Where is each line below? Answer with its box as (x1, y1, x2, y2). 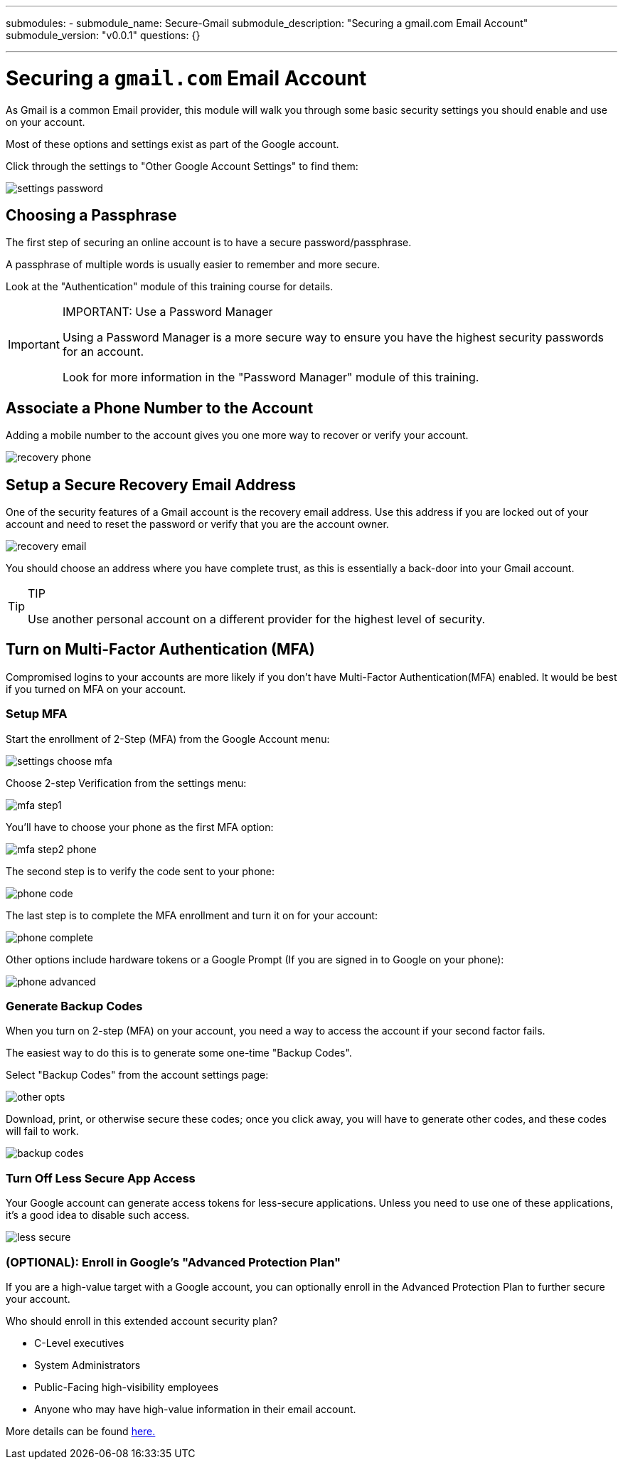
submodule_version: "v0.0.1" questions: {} (6, 29, 201, 41)
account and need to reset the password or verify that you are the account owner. (6, 518, 389, 531)
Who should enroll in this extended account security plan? (6, 1314, 278, 1327)
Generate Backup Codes (6, 999, 143, 1013)
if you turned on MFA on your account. (6, 682, 186, 695)
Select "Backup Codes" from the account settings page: (6, 1069, 269, 1081)
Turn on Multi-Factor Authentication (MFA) (6, 640, 315, 659)
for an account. (62, 344, 144, 359)
